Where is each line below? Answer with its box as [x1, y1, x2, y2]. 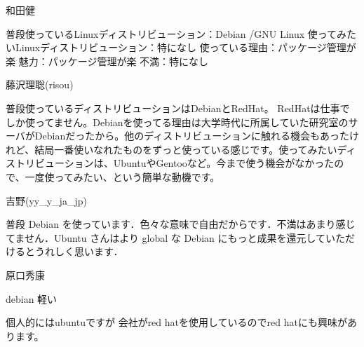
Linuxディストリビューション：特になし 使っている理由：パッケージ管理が [15, 40, 356, 55]
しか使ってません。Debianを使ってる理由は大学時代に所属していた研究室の [6, 114, 349, 129]
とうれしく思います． [25, 244, 123, 259]
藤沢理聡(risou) [6, 77, 74, 92]
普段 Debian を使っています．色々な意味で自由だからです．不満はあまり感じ [6, 217, 356, 231]
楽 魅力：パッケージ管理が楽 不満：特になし [6, 53, 209, 68]
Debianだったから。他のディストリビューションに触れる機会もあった [34, 128, 349, 143]
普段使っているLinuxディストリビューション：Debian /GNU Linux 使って [6, 26, 337, 41]
